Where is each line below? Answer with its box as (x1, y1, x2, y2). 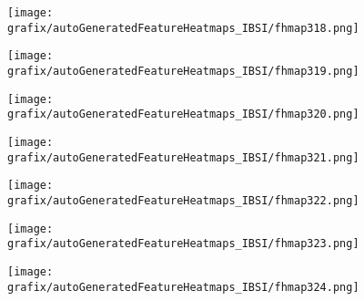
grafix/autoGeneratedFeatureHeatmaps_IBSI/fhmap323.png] (7, 237, 359, 251)
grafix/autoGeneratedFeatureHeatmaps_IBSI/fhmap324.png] (7, 280, 359, 294)
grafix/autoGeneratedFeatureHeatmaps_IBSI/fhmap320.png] (7, 108, 359, 121)
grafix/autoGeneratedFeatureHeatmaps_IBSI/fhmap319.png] (7, 64, 359, 78)
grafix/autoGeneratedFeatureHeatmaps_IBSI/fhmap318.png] (7, 21, 359, 35)
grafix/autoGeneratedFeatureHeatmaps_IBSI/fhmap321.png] (7, 150, 359, 164)
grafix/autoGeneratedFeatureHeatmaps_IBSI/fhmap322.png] (7, 193, 359, 207)
